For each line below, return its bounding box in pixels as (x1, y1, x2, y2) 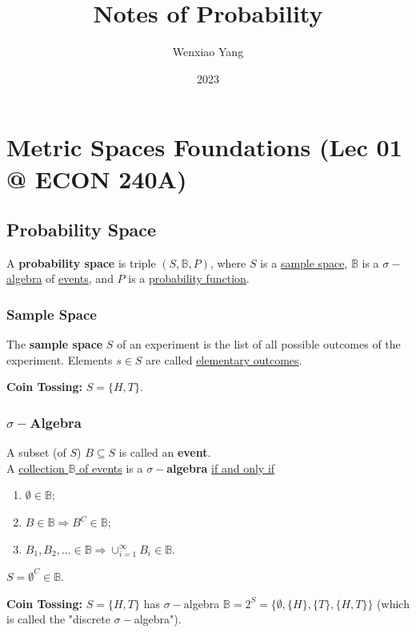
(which (377, 595, 410, 611)
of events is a (79, 459, 143, 476)
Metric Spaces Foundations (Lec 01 (6, 131, 402, 163)
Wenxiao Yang (172, 43, 244, 60)
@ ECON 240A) (6, 162, 187, 195)
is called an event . (118, 444, 211, 461)
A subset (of (6, 444, 66, 461)
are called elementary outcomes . (146, 351, 302, 368)
